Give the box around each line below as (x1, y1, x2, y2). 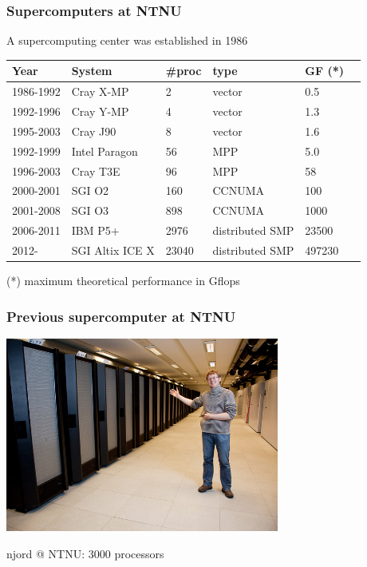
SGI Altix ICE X (71, 241, 155, 258)
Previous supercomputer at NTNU (6, 306, 236, 326)
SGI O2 (71, 182, 109, 199)
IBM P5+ (71, 222, 120, 239)
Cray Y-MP (71, 103, 129, 119)
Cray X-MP (71, 83, 129, 100)
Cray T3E (71, 162, 120, 179)
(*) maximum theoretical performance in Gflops (6, 272, 240, 288)
